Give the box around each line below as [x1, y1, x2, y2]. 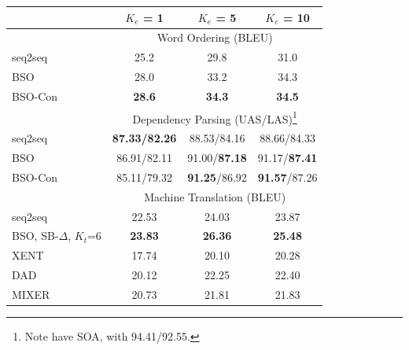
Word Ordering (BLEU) [157, 29, 273, 46]
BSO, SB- [12, 227, 59, 244]
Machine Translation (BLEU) [144, 188, 286, 204]
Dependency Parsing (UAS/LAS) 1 [132, 108, 297, 127]
